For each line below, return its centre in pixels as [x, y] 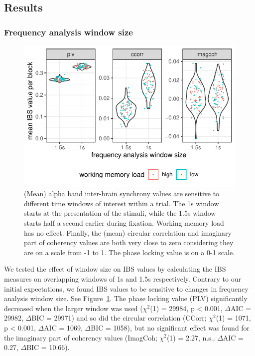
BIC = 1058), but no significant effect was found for [170, 327]
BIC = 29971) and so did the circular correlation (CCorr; [119, 318]
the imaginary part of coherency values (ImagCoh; [81, 337]
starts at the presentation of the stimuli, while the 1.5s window [120, 213]
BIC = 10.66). [48, 347]
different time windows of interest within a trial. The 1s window [122, 203]
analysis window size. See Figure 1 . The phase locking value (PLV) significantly [126, 298]
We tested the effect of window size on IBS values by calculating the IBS [115, 269]
